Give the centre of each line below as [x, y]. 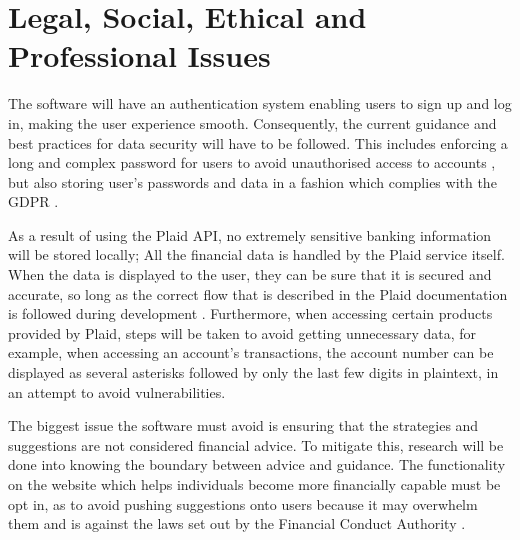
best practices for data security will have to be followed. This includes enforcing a [258, 142]
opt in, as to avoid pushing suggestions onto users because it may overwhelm [243, 503]
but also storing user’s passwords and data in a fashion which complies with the [252, 181]
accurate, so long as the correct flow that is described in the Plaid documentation [258, 293]
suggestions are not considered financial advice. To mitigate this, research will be [256, 444]
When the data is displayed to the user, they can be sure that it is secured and [250, 274]
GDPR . [33, 201]
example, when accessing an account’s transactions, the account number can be [251, 352]
